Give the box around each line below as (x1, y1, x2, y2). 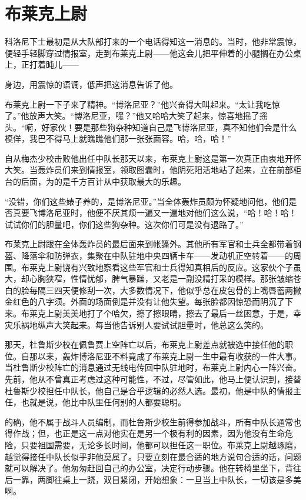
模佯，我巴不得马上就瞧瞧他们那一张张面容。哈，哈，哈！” (5, 132, 231, 145)
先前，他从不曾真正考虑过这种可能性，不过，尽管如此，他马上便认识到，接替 (5, 372, 301, 385)
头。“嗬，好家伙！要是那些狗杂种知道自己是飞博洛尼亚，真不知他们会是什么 (5, 121, 297, 133)
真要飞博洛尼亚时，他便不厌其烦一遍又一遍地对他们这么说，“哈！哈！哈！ (12, 206, 297, 219)
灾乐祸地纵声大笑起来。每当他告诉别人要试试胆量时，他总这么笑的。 (5, 318, 268, 331)
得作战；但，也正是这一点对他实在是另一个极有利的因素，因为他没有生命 (5, 427, 285, 439)
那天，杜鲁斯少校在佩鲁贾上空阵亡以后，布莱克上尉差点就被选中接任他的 (5, 338, 285, 351)
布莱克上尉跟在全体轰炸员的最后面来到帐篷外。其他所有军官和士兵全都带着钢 (5, 238, 301, 250)
